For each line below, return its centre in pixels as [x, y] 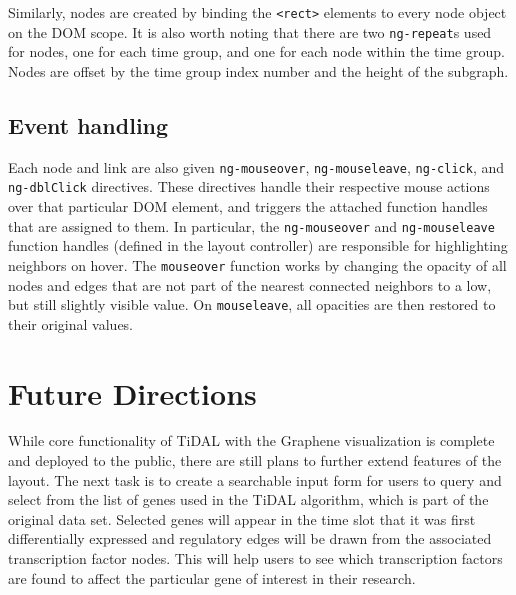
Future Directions [132, 392]
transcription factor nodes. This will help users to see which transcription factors [255, 558]
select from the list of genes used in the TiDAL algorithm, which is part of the [248, 499]
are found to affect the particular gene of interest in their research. [212, 577]
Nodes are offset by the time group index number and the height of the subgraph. [258, 70]
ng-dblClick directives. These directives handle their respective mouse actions [249, 186]
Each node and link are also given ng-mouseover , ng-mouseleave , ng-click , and [256, 166]
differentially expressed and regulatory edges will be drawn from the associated [250, 538]
